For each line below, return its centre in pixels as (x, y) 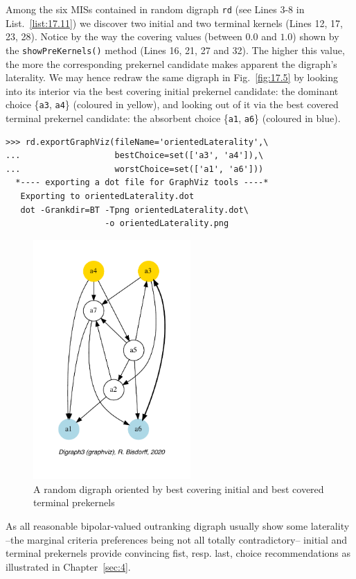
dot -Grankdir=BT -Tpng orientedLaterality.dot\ (134, 210)
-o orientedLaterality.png (167, 224)
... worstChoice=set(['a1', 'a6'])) (135, 169)
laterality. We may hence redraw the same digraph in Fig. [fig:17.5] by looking (172, 77)
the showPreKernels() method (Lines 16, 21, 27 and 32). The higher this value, (175, 50)
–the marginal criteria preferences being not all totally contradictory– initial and (177, 539)
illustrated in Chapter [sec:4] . (68, 566)
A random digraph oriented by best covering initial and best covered (179, 489)
